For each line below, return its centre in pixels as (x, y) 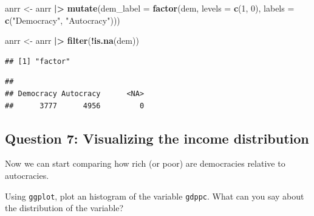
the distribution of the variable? (64, 208)
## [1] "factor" (38, 61)
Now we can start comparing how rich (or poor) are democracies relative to (145, 163)
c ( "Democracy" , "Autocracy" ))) (63, 20)
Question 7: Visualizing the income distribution (157, 138)
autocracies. (27, 175)
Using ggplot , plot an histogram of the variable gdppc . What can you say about (155, 196)
